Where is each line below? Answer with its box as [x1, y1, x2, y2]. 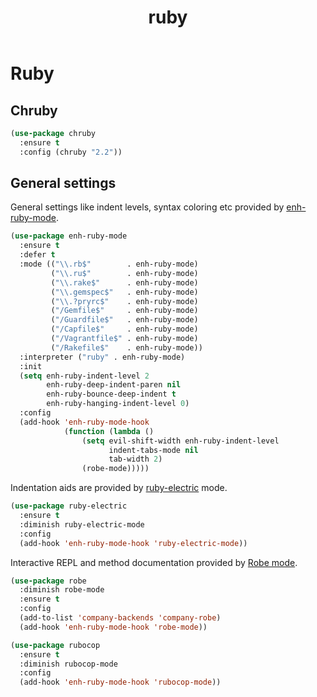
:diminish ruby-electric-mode [19, 519, 145, 530]
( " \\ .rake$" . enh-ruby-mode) [50, 277, 199, 288]
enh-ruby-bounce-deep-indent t [46, 389, 177, 400]
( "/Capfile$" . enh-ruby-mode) [50, 324, 199, 335]
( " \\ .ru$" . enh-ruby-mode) [50, 268, 199, 278]
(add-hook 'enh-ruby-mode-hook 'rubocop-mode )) [19, 677, 222, 688]
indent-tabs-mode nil [108, 445, 199, 455]
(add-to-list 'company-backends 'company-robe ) [19, 613, 222, 623]
